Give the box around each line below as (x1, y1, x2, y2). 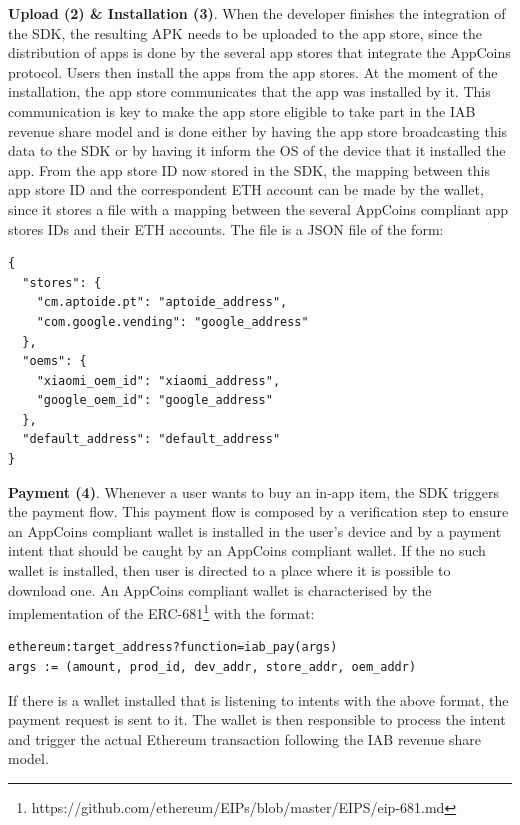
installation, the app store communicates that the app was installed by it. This (8, 81, 491, 102)
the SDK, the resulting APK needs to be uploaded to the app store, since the (8, 22, 483, 43)
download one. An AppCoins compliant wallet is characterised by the (8, 579, 432, 600)
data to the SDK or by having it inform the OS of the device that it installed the (8, 140, 506, 161)
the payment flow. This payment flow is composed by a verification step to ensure (8, 501, 509, 522)
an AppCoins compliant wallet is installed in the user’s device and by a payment (8, 520, 502, 541)
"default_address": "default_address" (22, 432, 281, 447)
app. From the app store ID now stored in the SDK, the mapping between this (8, 159, 490, 180)
